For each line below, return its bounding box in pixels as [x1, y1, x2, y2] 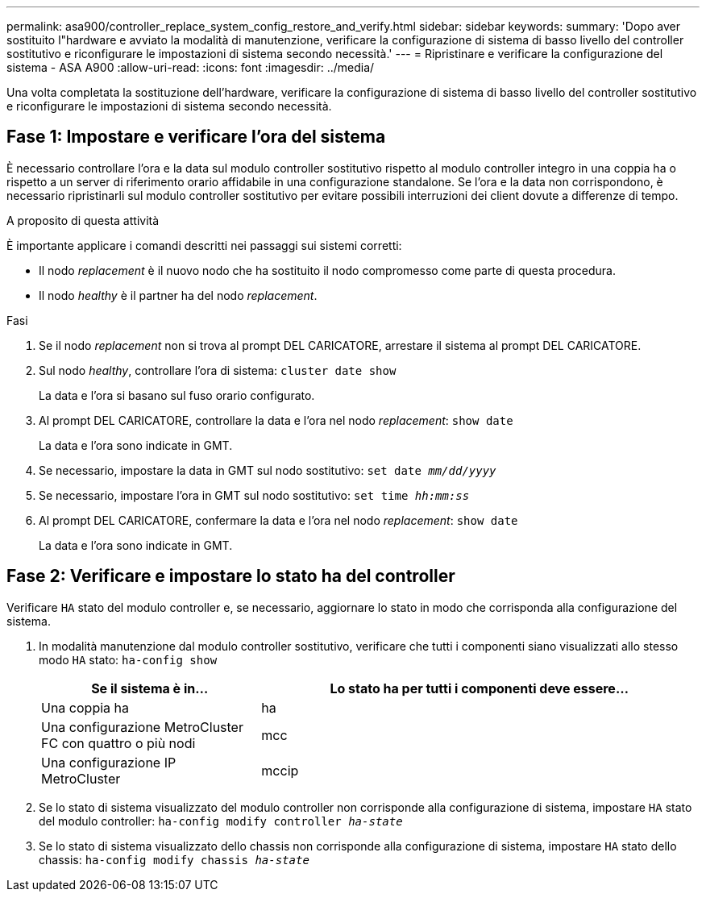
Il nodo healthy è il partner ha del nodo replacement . [39, 288, 318, 302]
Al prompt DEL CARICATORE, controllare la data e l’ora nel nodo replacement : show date [39, 413, 513, 427]
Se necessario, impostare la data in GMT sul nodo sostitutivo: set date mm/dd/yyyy [39, 463, 496, 477]
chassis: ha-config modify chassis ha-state [39, 852, 309, 867]
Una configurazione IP [41, 754, 176, 771]
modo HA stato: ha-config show [39, 652, 218, 667]
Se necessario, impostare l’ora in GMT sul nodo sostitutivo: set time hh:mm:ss [39, 488, 470, 502]
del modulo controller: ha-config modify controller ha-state [39, 813, 403, 828]
